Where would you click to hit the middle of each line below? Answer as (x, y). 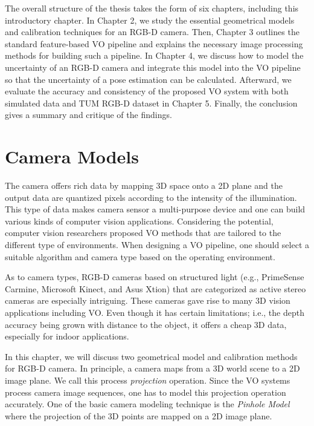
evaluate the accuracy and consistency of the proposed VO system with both (147, 91)
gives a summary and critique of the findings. (88, 115)
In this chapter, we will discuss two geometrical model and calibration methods (151, 356)
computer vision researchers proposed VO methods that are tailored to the (143, 233)
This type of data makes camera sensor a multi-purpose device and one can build (155, 209)
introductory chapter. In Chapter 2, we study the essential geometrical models (150, 20)
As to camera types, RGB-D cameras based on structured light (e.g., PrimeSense (155, 277)
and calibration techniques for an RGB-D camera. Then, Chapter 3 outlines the (152, 32)
